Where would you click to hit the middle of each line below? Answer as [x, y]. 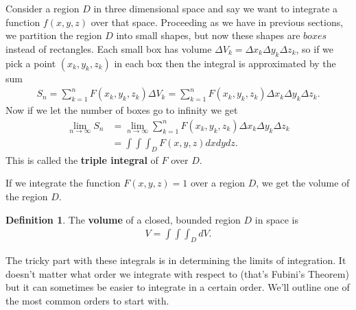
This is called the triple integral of [82, 159]
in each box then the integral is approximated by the [225, 63]
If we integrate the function [63, 183]
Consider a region [43, 8]
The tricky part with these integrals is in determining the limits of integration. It [176, 260]
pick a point [31, 63]
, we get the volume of [303, 183]
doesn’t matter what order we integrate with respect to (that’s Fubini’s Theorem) [177, 273]
